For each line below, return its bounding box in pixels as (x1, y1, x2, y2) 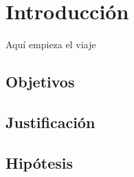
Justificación (5, 111, 96, 132)
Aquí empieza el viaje (5, 37, 96, 52)
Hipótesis (5, 152, 73, 173)
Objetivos (5, 71, 75, 92)
